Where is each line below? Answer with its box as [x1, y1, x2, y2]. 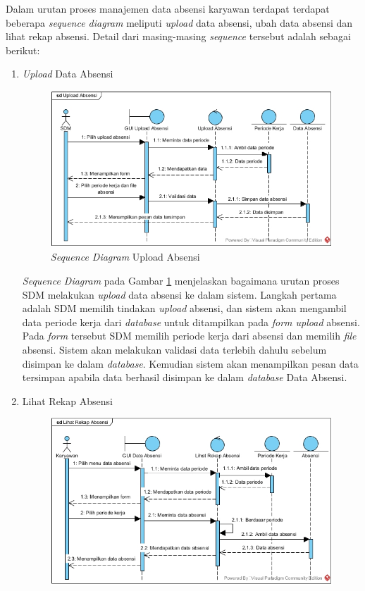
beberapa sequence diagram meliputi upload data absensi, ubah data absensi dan [6, 15, 353, 30]
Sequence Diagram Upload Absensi [50, 249, 200, 264]
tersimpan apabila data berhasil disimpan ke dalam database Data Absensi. [22, 370, 347, 385]
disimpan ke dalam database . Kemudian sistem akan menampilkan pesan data [22, 356, 359, 371]
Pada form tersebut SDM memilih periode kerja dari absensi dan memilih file [22, 328, 357, 343]
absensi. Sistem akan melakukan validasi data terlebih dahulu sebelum [22, 342, 327, 357]
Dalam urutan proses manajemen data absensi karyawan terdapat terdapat [6, 1, 330, 15]
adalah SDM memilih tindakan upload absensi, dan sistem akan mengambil [22, 301, 347, 316]
